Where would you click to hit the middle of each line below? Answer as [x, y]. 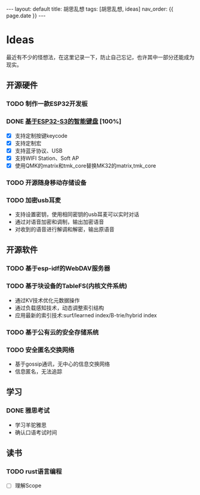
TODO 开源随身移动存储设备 [46, 183]
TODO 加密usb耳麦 [34, 200]
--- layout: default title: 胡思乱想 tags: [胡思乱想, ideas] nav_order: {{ [90, 9]
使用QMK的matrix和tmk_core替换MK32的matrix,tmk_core [85, 165]
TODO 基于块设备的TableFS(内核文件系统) [67, 286]
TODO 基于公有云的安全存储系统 [53, 332]
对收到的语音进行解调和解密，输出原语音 [64, 229]
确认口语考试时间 [36, 432]
